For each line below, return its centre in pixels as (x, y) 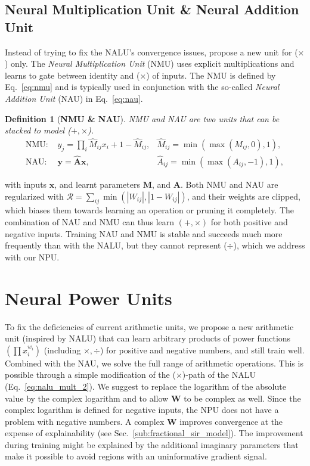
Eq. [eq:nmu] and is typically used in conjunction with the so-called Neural (142, 87)
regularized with (34, 196)
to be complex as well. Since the (242, 398)
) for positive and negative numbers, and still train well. (202, 349)
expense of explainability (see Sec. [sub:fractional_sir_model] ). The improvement (154, 433)
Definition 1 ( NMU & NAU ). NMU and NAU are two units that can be (142, 118)
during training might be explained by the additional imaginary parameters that (152, 444)
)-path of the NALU (219, 375)
